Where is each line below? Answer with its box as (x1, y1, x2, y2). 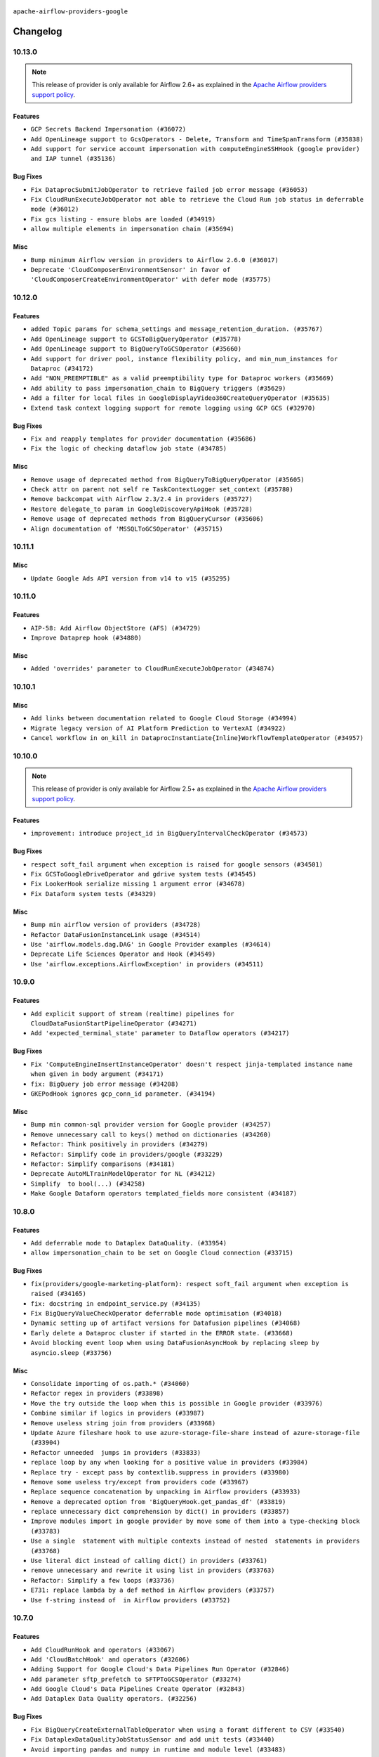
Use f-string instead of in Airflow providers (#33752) (30, 1596, 231, 1604)
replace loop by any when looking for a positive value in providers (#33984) (30, 1458, 309, 1467)
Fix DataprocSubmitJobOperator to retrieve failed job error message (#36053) (30, 186, 309, 193)
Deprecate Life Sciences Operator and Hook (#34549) (30, 950, 216, 959)
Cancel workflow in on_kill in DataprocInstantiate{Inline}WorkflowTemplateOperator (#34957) (30, 734, 364, 742)
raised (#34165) (30, 1290, 87, 1298)
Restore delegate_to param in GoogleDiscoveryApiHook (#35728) (30, 505, 253, 513)
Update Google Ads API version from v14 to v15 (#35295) (30, 574, 231, 583)
